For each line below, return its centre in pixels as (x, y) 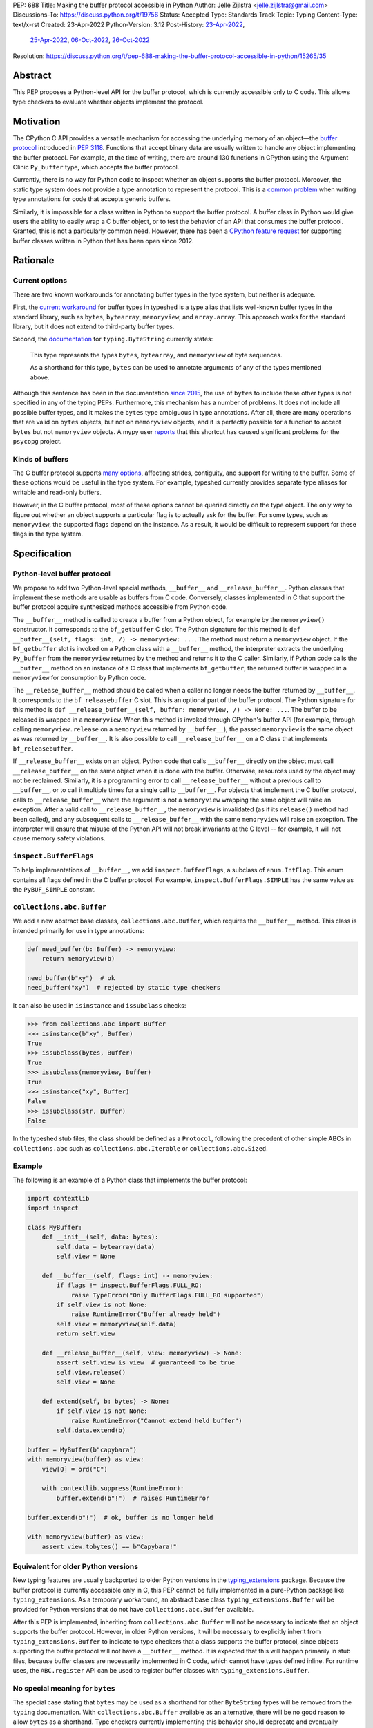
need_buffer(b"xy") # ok (71, 978)
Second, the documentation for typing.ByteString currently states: (113, 339)
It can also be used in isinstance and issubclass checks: (99, 1006)
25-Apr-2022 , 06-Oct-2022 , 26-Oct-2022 (90, 40)
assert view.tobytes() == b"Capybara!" (109, 1546)
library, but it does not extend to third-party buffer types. (94, 326)
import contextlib (58, 1198)
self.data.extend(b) (91, 1430)
